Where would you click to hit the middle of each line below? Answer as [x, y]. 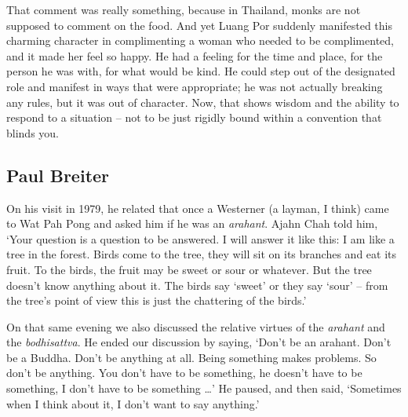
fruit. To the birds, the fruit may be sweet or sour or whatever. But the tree [189, 269]
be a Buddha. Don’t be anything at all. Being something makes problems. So [191, 357]
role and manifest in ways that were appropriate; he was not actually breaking [195, 86]
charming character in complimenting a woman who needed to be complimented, [200, 40]
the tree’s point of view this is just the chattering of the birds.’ [157, 300]
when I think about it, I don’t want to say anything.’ [133, 403]
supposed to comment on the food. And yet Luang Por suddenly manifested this [200, 25]
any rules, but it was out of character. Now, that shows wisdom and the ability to [203, 102]
